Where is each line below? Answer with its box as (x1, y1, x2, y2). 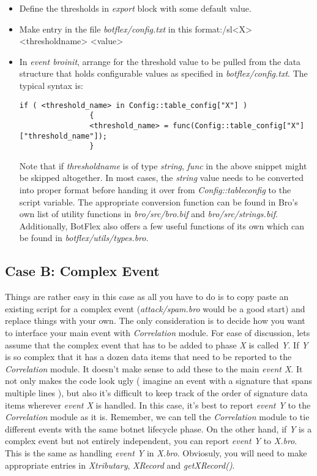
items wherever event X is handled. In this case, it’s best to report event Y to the (5, 398, 311, 411)
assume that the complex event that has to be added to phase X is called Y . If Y (5, 338, 308, 351)
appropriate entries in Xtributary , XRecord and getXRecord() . (5, 458, 235, 471)
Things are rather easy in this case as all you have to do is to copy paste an (5, 290, 289, 303)
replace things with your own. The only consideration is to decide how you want (5, 314, 305, 327)
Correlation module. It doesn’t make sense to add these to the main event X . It (5, 362, 303, 375)
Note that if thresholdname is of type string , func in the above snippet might (19, 159, 307, 172)
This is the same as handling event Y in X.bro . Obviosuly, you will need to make (5, 446, 307, 459)
